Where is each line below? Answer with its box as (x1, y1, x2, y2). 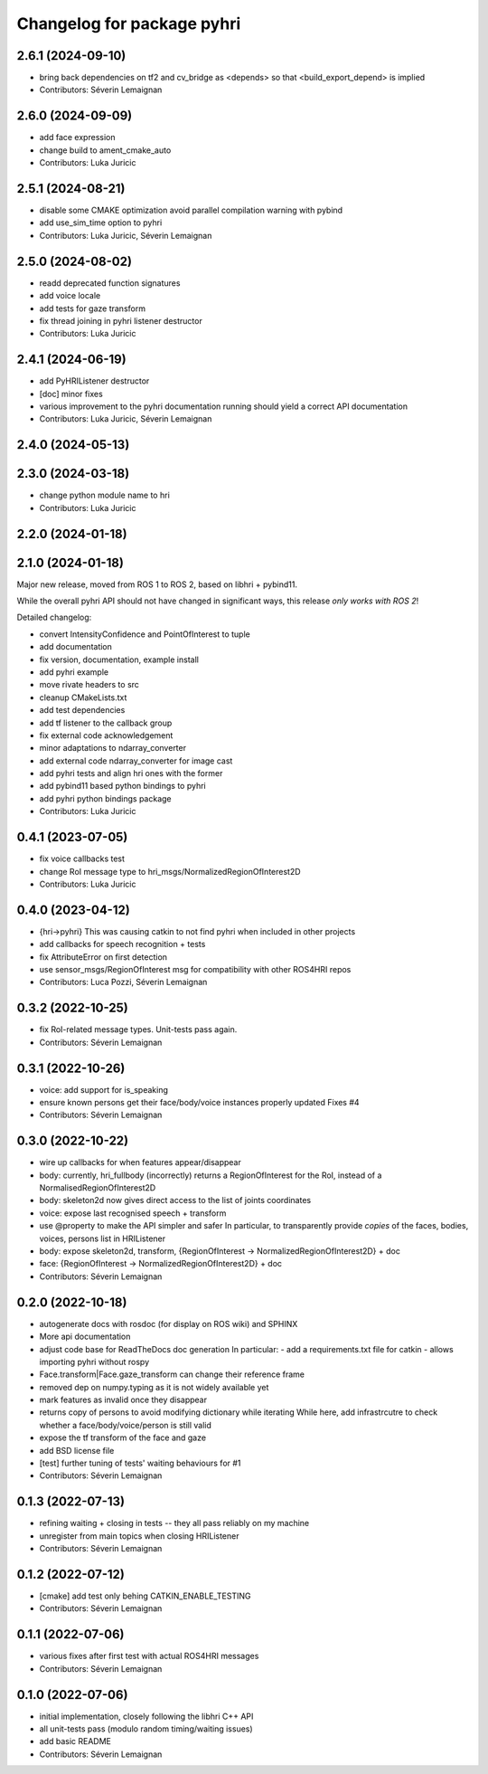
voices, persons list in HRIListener (39, 1233, 166, 1244)
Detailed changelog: (16, 612, 92, 623)
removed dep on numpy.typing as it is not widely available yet (39, 1381, 269, 1392)
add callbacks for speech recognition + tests (39, 939, 206, 950)
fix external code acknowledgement (39, 729, 174, 741)
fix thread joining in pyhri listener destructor (39, 315, 202, 326)
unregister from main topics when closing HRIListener (39, 1530, 239, 1542)
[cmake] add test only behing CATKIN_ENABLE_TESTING (39, 1590, 251, 1601)
